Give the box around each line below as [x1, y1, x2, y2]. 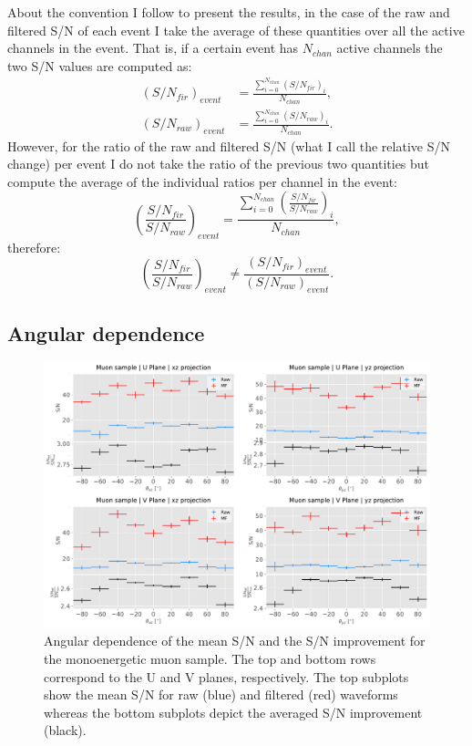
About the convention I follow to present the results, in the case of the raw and [7, 3, 450, 21]
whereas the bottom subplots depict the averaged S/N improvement [44, 702, 423, 721]
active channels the [336, 38, 443, 57]
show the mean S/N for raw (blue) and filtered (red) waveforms [44, 685, 398, 704]
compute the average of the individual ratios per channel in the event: [7, 171, 397, 191]
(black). [44, 720, 87, 740]
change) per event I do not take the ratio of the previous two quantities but [7, 154, 430, 173]
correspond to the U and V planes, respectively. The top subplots [44, 667, 409, 686]
